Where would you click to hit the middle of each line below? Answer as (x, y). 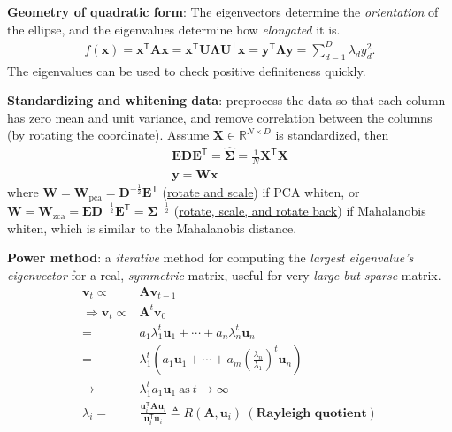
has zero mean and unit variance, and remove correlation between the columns (220, 117)
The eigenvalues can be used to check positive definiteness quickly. (187, 70)
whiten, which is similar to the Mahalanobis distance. (152, 227)
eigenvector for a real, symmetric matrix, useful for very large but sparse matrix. (224, 274)
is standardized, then (332, 135)
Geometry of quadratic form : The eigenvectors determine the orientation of (223, 11)
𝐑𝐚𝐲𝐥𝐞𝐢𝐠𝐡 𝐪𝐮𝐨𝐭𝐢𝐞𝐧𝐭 (311, 413)
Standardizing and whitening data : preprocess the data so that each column (226, 100)
